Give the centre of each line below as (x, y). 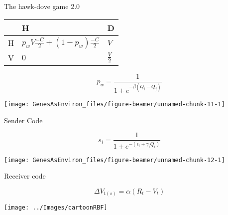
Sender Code (23, 120)
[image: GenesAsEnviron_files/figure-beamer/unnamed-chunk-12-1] (114, 160)
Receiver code (25, 176)
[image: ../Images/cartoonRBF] (56, 208)
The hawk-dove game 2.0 (42, 6)
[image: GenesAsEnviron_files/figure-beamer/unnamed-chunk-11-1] (114, 104)
